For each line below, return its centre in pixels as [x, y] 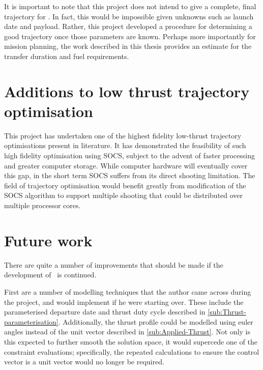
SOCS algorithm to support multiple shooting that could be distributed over [124, 195]
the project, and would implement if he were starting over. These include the [124, 302]
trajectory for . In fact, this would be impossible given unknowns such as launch [129, 16]
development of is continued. [50, 275]
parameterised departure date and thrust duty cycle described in [105, 312]
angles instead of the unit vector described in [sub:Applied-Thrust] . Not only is [127, 332]
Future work [48, 240]
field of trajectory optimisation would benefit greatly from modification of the [125, 185]
